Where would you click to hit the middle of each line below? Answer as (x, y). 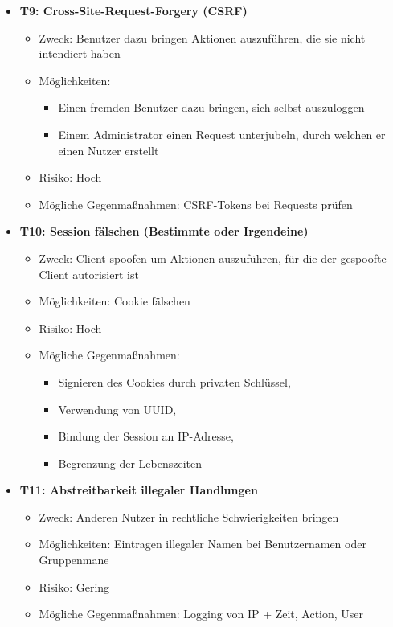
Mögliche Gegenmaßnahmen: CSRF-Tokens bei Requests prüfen (196, 204)
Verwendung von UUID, (117, 409)
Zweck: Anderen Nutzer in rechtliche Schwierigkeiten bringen (189, 516)
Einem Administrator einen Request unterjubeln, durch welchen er (222, 134)
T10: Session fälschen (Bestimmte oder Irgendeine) (164, 231)
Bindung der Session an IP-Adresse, (146, 436)
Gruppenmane (74, 560)
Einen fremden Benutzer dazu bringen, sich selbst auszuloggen (211, 107)
